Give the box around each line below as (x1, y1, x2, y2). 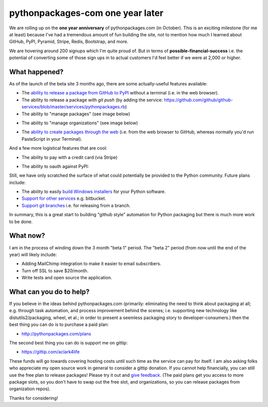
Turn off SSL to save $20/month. (21, 267, 89, 273)
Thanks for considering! (9, 395, 58, 401)
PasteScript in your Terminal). (21, 136, 82, 142)
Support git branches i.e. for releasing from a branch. (21, 202, 131, 208)
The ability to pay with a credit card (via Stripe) (21, 154, 118, 160)
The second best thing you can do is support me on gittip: (9, 339, 128, 345)
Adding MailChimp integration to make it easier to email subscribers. (21, 261, 161, 267)
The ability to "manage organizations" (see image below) (21, 120, 138, 126)
